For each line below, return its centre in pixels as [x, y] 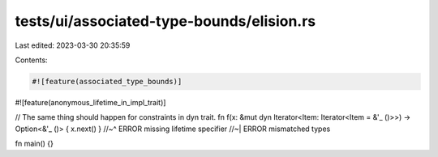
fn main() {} [34, 144]
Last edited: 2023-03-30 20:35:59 [73, 45]
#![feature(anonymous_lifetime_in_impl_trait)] [90, 102]
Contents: [31, 60]
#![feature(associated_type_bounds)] [107, 81]
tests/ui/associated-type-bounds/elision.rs [165, 21]
